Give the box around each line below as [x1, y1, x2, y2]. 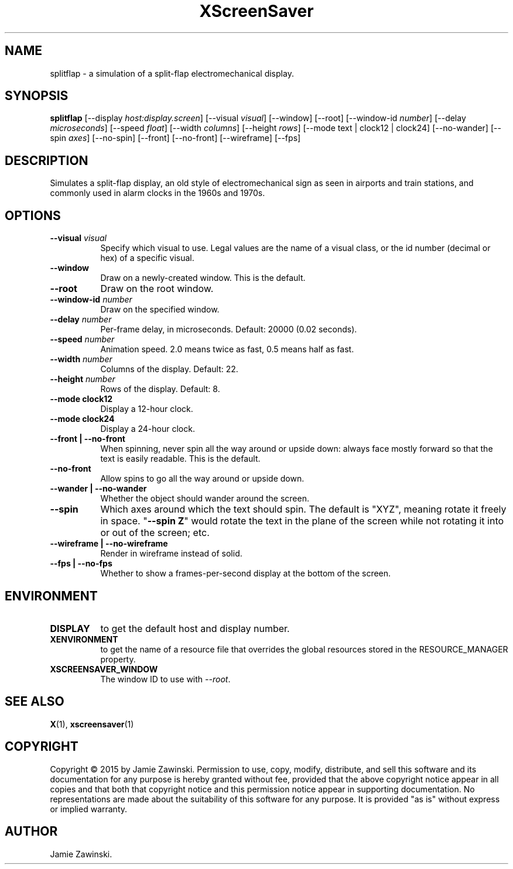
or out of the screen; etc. [100, 527, 210, 539]
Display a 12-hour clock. [100, 404, 193, 414]
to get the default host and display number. [100, 622, 290, 634]
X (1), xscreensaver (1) [50, 719, 134, 729]
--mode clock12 [50, 394, 113, 404]
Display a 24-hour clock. [100, 424, 195, 434]
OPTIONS [5, 208, 61, 223]
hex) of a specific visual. [100, 253, 194, 263]
